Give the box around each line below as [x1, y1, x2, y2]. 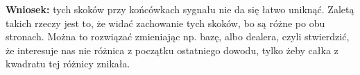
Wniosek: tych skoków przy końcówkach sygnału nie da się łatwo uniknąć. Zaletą [6, 2, 354, 16]
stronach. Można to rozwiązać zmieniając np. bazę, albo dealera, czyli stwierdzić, [6, 29, 350, 44]
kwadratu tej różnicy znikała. [6, 56, 130, 71]
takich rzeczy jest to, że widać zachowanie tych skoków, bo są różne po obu [6, 15, 325, 30]
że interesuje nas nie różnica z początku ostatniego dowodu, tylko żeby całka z [6, 42, 338, 57]
